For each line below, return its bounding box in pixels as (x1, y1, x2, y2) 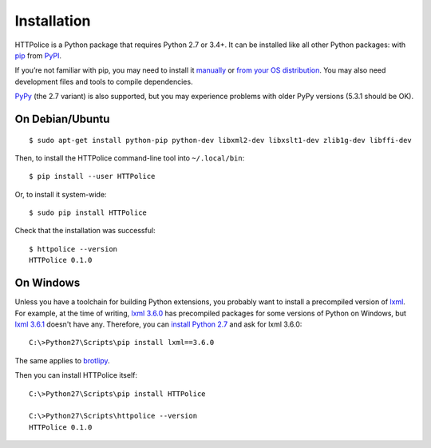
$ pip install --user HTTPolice (29, 172, 156, 181)
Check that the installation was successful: (14, 226, 156, 236)
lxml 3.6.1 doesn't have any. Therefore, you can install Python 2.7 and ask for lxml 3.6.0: (14, 319, 302, 329)
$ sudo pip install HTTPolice (29, 208, 148, 217)
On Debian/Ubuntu (14, 112, 110, 125)
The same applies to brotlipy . (14, 355, 111, 365)
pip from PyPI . (14, 50, 61, 60)
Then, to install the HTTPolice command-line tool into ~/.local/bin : (14, 153, 245, 163)
